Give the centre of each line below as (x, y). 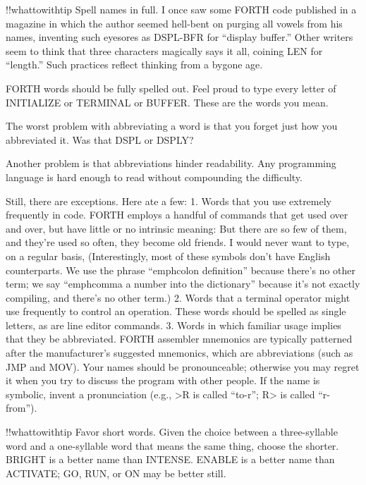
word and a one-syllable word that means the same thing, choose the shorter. (172, 445)
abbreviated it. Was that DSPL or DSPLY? (100, 139)
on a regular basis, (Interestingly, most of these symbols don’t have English (168, 256)
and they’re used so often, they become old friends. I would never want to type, (178, 242)
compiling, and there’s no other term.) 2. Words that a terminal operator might (178, 297)
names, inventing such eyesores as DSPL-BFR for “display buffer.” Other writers (179, 37)
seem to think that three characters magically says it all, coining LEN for (164, 50)
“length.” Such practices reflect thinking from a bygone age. (134, 65)
